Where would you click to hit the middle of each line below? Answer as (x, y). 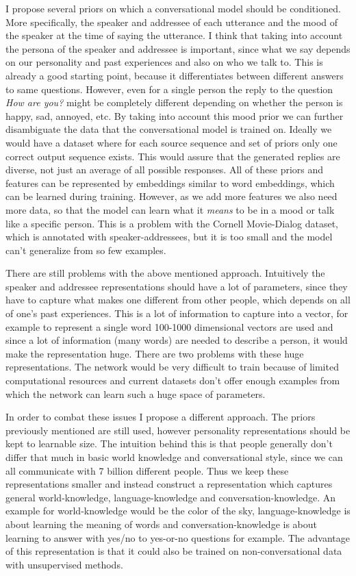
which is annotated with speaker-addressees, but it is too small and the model (169, 237)
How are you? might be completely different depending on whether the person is (174, 102)
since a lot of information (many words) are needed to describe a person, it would (177, 340)
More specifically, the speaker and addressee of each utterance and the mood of (171, 22)
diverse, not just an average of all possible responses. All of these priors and (165, 170)
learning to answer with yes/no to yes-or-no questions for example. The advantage (178, 537)
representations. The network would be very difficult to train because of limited (172, 367)
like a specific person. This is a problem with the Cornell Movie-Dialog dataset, (172, 223)
